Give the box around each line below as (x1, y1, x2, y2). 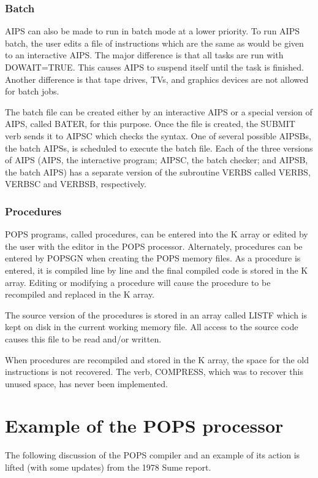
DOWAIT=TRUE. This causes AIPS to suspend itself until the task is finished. (5, 61, 304, 73)
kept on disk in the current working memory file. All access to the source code (5, 320, 298, 333)
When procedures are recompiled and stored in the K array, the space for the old (5, 353, 309, 366)
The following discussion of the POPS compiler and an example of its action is (5, 449, 300, 461)
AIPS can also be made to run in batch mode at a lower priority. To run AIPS (5, 25, 300, 37)
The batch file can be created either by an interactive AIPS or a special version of (5, 105, 312, 118)
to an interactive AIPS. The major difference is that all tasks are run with (5, 48, 284, 61)
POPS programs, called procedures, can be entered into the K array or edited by (5, 228, 308, 241)
